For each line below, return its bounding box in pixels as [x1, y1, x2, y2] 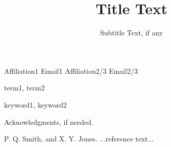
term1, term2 [4, 82, 45, 93]
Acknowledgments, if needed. [4, 116, 94, 127]
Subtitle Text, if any [100, 27, 163, 38]
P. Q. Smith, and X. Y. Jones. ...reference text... [4, 133, 154, 144]
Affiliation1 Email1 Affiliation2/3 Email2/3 [4, 65, 138, 76]
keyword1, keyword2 [4, 99, 67, 110]
